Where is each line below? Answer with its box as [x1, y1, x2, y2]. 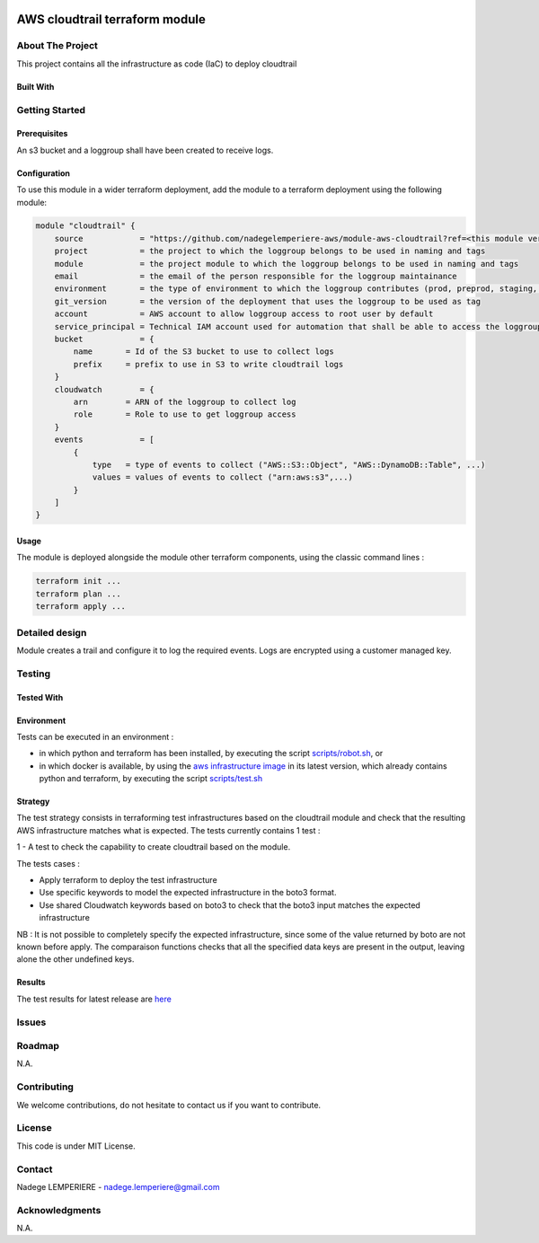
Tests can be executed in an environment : [16, 731, 174, 742]
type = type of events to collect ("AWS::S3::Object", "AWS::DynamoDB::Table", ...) [92, 459, 486, 470]
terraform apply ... [35, 602, 126, 612]
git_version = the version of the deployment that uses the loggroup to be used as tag [54, 296, 481, 306]
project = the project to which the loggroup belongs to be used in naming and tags [54, 246, 486, 256]
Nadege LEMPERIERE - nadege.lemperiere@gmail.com [16, 1181, 220, 1192]
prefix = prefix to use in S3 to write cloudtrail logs [73, 359, 344, 369]
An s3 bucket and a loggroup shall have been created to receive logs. [16, 145, 274, 155]
